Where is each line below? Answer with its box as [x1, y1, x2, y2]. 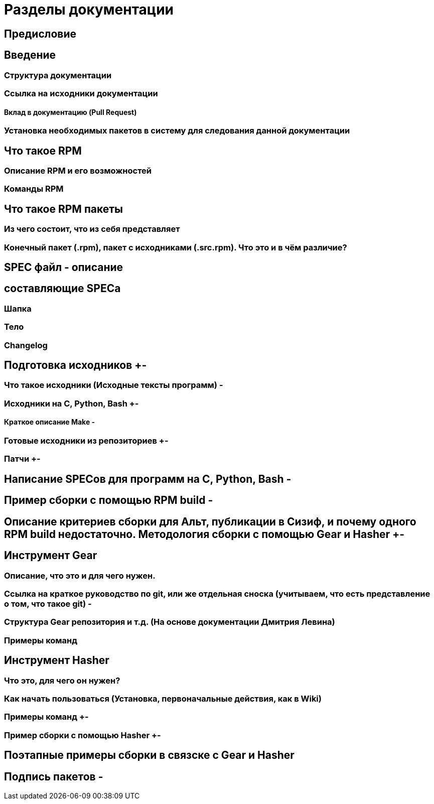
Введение [4, 49, 56, 62]
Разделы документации [4, 1, 174, 18]
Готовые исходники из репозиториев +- [4, 436, 169, 446]
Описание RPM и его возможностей [4, 166, 152, 176]
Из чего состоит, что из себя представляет [4, 224, 180, 234]
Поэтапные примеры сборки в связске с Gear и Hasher [4, 749, 295, 762]
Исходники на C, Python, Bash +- [4, 398, 139, 409]
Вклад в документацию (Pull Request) [4, 107, 137, 116]
